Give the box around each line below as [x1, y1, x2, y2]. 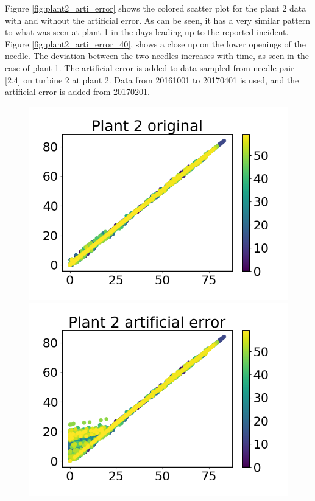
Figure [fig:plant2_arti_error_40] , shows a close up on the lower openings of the [5, 37, 306, 50]
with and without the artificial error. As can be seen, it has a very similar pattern [5, 13, 311, 26]
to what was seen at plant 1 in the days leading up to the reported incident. [5, 26, 289, 38]
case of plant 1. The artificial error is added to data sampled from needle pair [5, 61, 294, 74]
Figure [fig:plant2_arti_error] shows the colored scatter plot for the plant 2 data [5, 2, 306, 14]
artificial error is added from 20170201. [5, 85, 150, 98]
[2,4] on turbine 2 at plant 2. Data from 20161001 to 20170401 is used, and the [5, 73, 299, 86]
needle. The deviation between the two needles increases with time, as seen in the [5, 49, 309, 62]
